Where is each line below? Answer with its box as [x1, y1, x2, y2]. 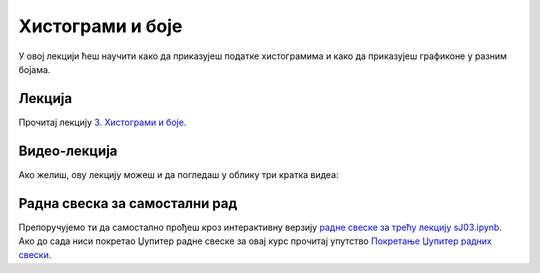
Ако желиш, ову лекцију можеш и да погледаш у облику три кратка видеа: [18, 168, 339, 180]
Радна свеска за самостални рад [18, 195, 238, 212]
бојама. [18, 63, 51, 75]
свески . [18, 249, 52, 261]
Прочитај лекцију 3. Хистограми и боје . [18, 116, 187, 128]
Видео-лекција [18, 142, 118, 159]
